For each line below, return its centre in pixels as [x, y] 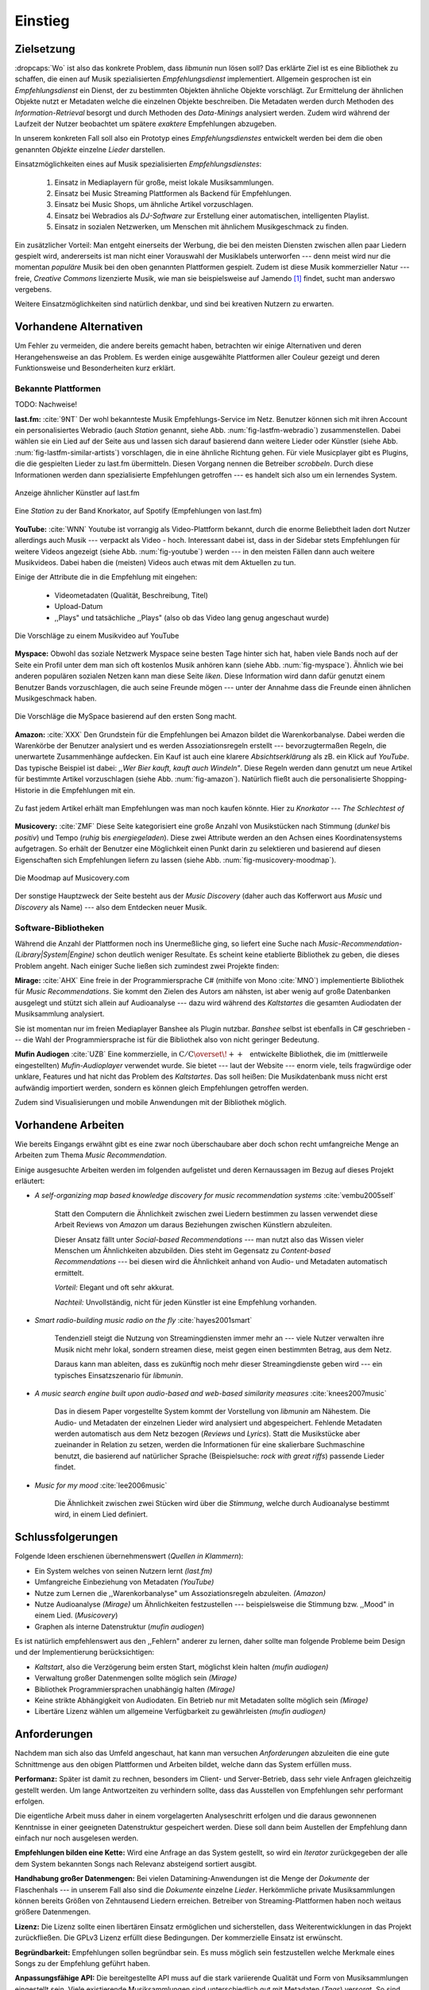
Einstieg [42, 21]
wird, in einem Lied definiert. [101, 1514]
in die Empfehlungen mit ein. [88, 790]
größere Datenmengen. [53, 1912]
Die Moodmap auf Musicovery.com [72, 878]
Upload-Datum [79, 607]
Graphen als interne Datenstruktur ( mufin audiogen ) [120, 1626]
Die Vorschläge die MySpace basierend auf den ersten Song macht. [126, 716]
